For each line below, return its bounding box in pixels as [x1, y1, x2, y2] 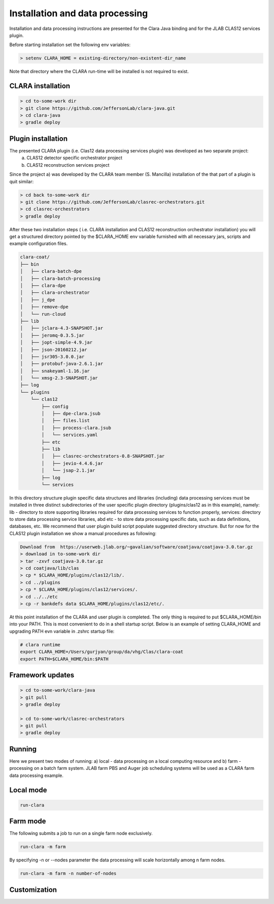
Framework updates [9, 671, 75, 679]
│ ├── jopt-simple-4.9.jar [20, 339, 93, 346]
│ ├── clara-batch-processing [20, 275, 101, 282]
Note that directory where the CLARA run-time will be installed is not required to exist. [9, 69, 189, 75]
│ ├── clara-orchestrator [20, 290, 90, 296]
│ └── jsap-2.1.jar [41, 467, 95, 474]
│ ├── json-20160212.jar [20, 347, 87, 353]
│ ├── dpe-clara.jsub [41, 411, 101, 417]
